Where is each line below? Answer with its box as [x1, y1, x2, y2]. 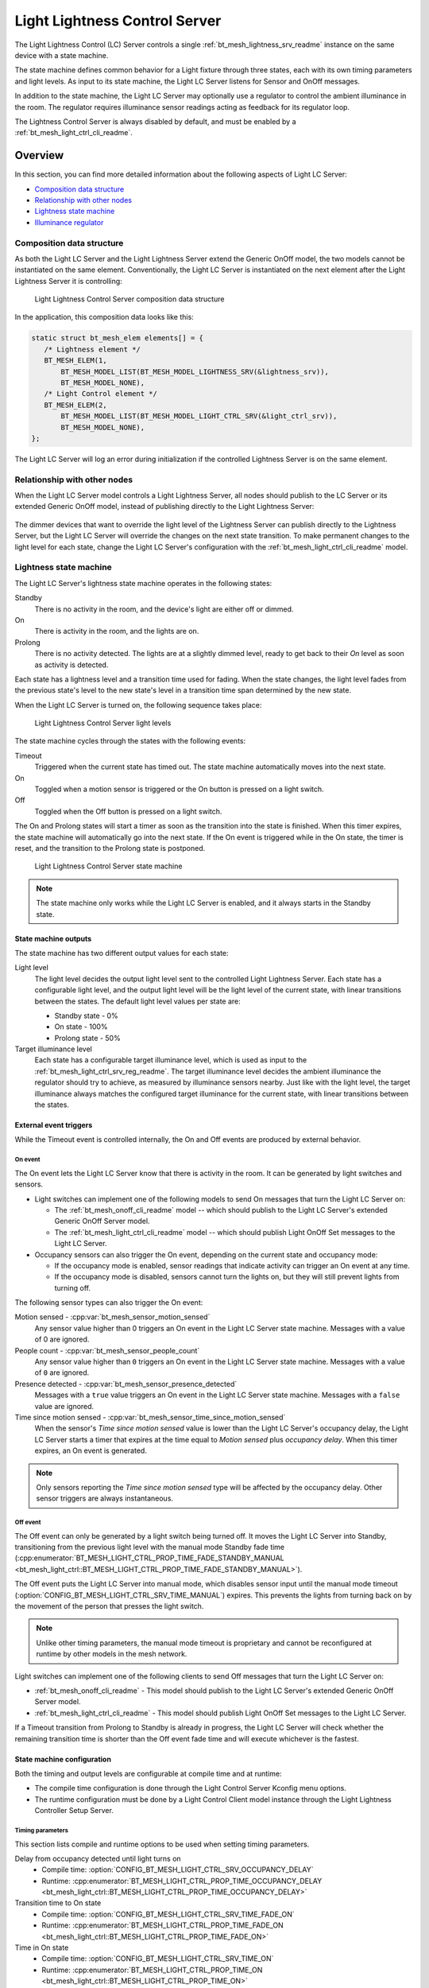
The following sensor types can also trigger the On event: [14, 1298, 203, 1307]
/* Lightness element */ [44, 344, 141, 354]
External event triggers [14, 1120, 93, 1130]
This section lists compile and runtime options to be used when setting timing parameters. [14, 1839, 310, 1849]
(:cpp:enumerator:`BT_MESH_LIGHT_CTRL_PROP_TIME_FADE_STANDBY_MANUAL [14, 1553, 285, 1563]
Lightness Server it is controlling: [14, 276, 122, 285]
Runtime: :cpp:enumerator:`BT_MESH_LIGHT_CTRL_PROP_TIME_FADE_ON [41, 1920, 284, 1930]
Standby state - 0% [54, 1011, 118, 1020]
